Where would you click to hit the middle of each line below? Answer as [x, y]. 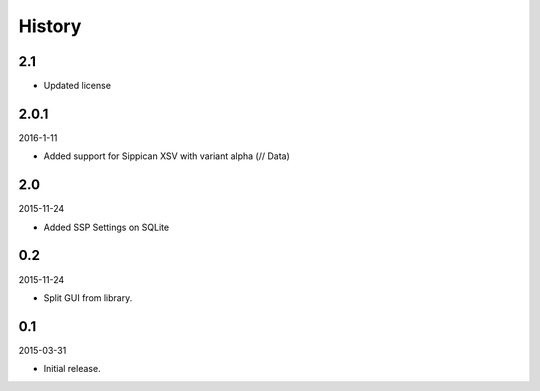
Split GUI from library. [88, 297]
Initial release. [72, 369]
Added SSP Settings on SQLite [106, 227]
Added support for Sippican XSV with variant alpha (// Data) [166, 156]
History [50, 26]
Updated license [77, 86]
